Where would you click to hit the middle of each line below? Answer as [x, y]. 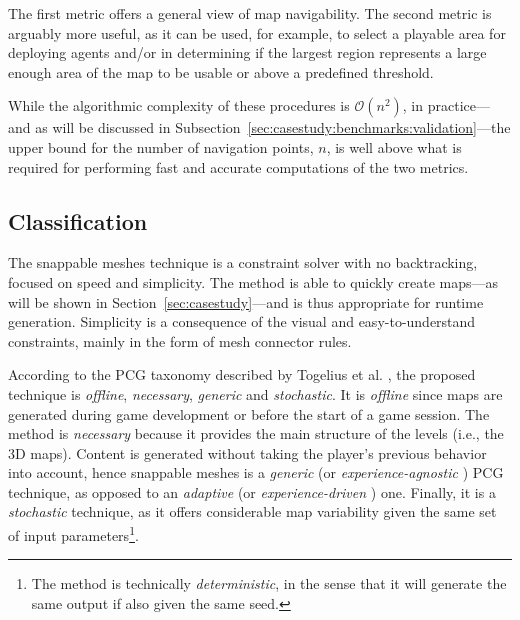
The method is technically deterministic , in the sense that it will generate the [269, 583]
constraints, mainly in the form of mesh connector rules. [180, 340]
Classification [78, 220]
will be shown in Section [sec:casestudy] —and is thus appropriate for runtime [246, 301]
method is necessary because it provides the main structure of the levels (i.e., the [256, 433]
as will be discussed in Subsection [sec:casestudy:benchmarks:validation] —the [273, 127]
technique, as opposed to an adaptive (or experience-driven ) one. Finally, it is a [252, 491]
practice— [458, 105]
